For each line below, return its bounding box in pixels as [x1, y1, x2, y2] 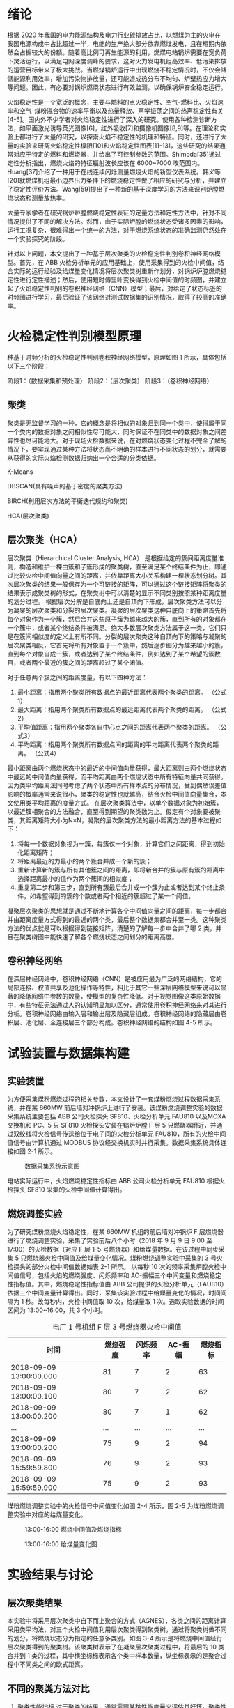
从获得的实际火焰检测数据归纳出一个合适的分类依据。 [7, 454, 160, 462]
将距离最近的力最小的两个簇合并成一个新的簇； [17, 856, 152, 865]
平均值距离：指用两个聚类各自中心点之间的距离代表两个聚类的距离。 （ [17, 723, 221, 731]
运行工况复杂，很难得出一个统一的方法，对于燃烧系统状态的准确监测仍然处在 [7, 226, 227, 234]
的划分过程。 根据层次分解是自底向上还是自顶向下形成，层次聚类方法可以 [7, 597, 217, 606]
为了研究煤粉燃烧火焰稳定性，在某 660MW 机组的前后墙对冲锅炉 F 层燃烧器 [7, 1228, 224, 1236]
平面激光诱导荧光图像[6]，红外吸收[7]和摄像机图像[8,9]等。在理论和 [25, 123, 221, 132]
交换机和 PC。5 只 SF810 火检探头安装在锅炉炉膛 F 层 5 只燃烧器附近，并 [7, 1121, 217, 1130]
